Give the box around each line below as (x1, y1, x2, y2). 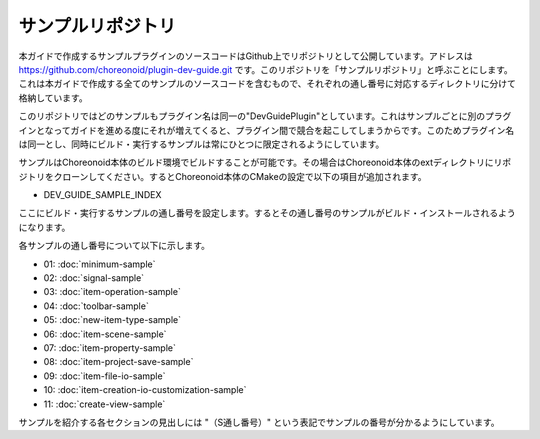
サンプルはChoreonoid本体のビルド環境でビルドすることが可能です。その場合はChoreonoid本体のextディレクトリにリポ (18, 156, 512, 169)
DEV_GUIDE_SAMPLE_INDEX (43, 189, 162, 201)
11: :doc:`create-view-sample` (43, 398, 166, 410)
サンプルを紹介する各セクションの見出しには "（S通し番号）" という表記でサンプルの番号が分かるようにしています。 (18, 416, 500, 428)
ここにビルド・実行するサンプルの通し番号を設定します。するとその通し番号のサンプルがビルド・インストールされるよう (18, 207, 517, 219)
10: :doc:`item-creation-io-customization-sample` (43, 384, 247, 396)
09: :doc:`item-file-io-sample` (43, 370, 166, 382)
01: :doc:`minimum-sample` (43, 258, 156, 270)
